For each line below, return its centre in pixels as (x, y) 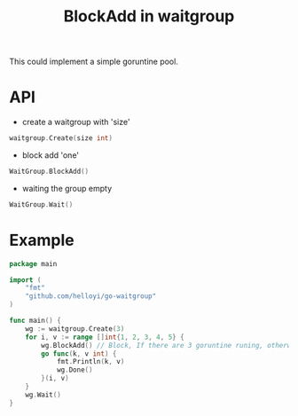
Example (42, 240)
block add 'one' (51, 155)
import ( (25, 280)
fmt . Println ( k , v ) (90, 362)
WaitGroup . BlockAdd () (49, 171)
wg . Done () (74, 370)
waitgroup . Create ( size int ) (61, 138)
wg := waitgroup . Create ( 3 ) (75, 329)
